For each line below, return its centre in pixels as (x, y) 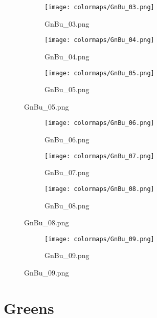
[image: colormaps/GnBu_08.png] (99, 189)
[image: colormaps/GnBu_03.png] (99, 7)
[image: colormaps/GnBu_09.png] (99, 239)
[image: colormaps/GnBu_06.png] (99, 123)
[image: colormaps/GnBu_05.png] (99, 73)
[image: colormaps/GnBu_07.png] (99, 156)
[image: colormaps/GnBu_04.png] (99, 40)
